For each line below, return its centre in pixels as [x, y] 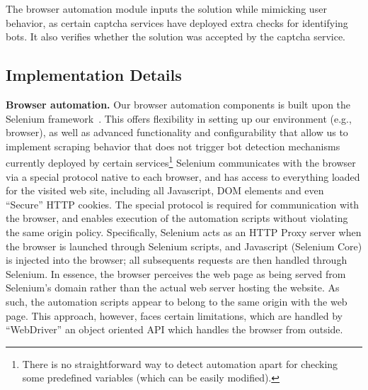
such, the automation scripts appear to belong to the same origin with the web [177, 301]
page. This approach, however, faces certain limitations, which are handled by [174, 315]
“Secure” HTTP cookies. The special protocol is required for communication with [183, 204]
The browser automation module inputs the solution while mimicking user [166, 9]
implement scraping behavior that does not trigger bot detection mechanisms [173, 146]
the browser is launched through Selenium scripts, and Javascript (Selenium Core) [184, 246]
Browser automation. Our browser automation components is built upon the [178, 104]
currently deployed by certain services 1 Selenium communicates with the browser [181, 162]
